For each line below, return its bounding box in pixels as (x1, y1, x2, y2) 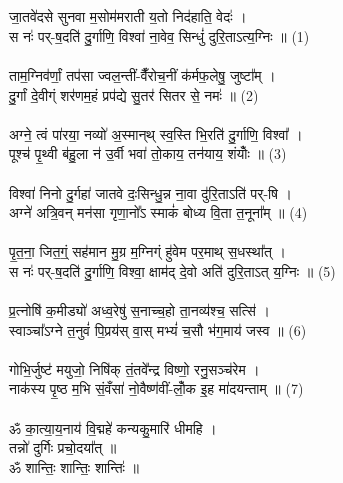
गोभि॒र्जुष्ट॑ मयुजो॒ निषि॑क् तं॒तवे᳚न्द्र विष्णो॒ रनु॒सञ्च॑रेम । (9, 358, 260, 379)
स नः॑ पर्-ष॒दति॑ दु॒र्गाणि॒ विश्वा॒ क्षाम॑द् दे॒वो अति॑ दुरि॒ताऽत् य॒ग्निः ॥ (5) (9, 260, 336, 281)
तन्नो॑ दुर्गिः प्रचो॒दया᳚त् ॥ (9, 437, 117, 458)
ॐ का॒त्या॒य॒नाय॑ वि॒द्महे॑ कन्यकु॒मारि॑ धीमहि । (9, 417, 217, 438)
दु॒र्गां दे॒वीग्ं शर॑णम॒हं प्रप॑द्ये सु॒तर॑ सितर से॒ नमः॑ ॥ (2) (9, 84, 259, 105)
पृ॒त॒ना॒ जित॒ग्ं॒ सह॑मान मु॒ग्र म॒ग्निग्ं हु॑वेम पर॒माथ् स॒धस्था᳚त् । (9, 241, 286, 262)
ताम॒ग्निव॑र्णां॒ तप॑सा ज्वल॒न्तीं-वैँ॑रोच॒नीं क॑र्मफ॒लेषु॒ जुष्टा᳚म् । (9, 64, 276, 85)
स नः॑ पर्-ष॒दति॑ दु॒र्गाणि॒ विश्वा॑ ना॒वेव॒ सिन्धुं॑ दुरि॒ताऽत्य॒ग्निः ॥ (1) (9, 25, 310, 46)
